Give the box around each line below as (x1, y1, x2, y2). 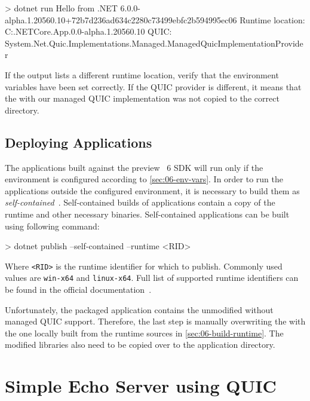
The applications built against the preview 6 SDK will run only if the (5, 161, 263, 173)
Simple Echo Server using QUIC (5, 374, 277, 398)
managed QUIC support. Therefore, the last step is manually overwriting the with (5, 315, 306, 327)
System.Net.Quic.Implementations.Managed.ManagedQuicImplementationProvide (5, 36, 303, 49)
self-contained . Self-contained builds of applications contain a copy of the (5, 196, 275, 209)
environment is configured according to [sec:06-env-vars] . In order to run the (5, 173, 284, 185)
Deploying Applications (5, 133, 152, 151)
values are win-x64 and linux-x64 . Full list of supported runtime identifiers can (5, 271, 299, 284)
